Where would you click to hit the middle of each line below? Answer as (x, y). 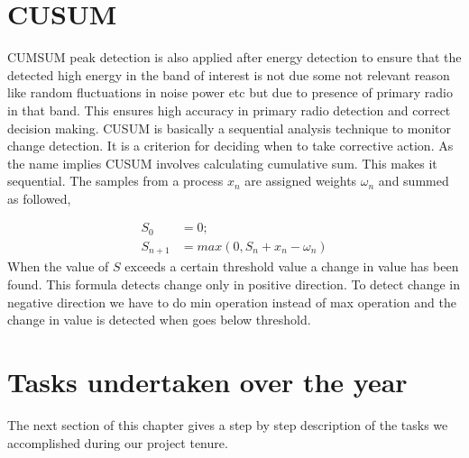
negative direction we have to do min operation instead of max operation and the (232, 302)
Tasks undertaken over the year (207, 381)
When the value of (58, 266)
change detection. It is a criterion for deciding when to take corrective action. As (230, 146)
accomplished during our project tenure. (118, 442)
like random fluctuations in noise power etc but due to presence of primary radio (230, 92)
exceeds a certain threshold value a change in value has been (292, 266)
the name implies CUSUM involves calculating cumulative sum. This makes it (222, 163)
